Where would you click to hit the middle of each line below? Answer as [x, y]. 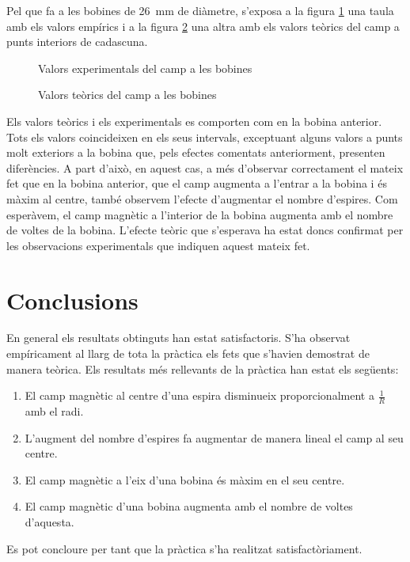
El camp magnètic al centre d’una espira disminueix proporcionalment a [199, 395]
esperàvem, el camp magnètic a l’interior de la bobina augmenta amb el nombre [200, 214]
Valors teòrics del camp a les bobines [127, 95]
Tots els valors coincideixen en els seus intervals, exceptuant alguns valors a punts [205, 137]
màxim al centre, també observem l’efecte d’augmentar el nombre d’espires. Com [202, 198]
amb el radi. [54, 411]
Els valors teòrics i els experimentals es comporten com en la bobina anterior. [194, 121]
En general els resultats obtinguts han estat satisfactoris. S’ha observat [178, 338]
